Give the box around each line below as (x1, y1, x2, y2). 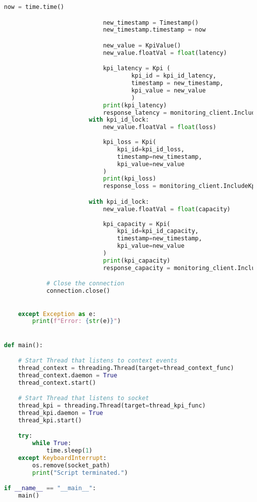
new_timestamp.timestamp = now (103, 26, 206, 34)
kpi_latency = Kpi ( (103, 65, 171, 72)
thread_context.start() (18, 379, 96, 386)
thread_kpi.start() (18, 416, 82, 424)
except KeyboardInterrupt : (18, 455, 107, 462)
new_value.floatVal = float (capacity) (103, 205, 231, 213)
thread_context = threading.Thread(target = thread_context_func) (18, 365, 234, 372)
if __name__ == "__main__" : (4, 485, 96, 492)
